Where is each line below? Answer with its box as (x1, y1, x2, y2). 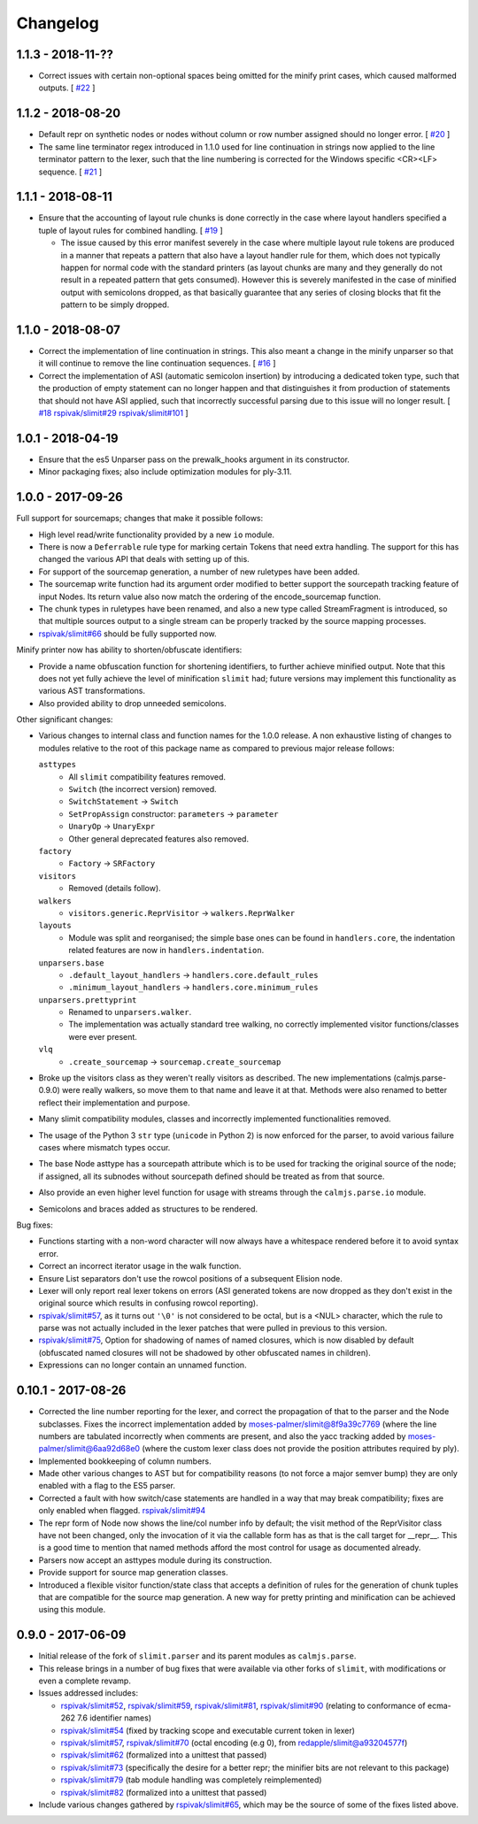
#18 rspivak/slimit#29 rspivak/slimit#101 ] (38, 408, 189, 419)
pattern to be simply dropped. (60, 299, 170, 310)
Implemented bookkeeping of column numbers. (38, 1456, 212, 1466)
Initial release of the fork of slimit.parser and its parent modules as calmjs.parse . (38, 1651, 357, 1661)
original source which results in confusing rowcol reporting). (38, 1297, 258, 1309)
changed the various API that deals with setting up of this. (38, 554, 250, 565)
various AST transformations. (38, 686, 146, 697)
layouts (38, 920, 73, 931)
